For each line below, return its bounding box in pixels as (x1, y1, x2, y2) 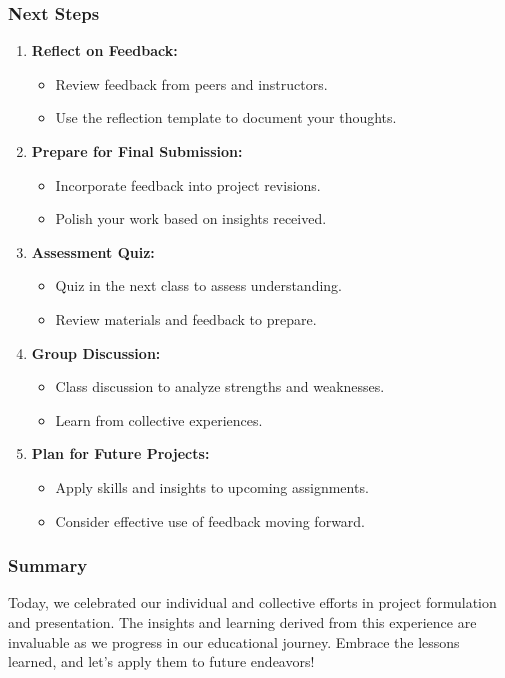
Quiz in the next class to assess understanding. (55, 275, 342, 296)
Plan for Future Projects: (31, 443, 210, 464)
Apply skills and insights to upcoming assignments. (55, 476, 369, 497)
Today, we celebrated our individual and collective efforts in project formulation (8, 592, 497, 613)
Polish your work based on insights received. (55, 208, 327, 229)
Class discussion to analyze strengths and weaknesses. (55, 376, 385, 397)
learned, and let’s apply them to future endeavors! (8, 651, 315, 672)
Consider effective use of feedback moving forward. (55, 510, 366, 531)
